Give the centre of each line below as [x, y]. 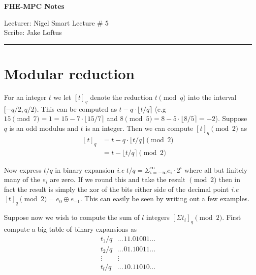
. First [232, 217]
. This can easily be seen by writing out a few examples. [165, 199]
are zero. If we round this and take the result [118, 179]
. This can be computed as [77, 108]
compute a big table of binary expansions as [70, 229]
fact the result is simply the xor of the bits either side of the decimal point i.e [121, 189]
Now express [23, 169]
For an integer [25, 97]
